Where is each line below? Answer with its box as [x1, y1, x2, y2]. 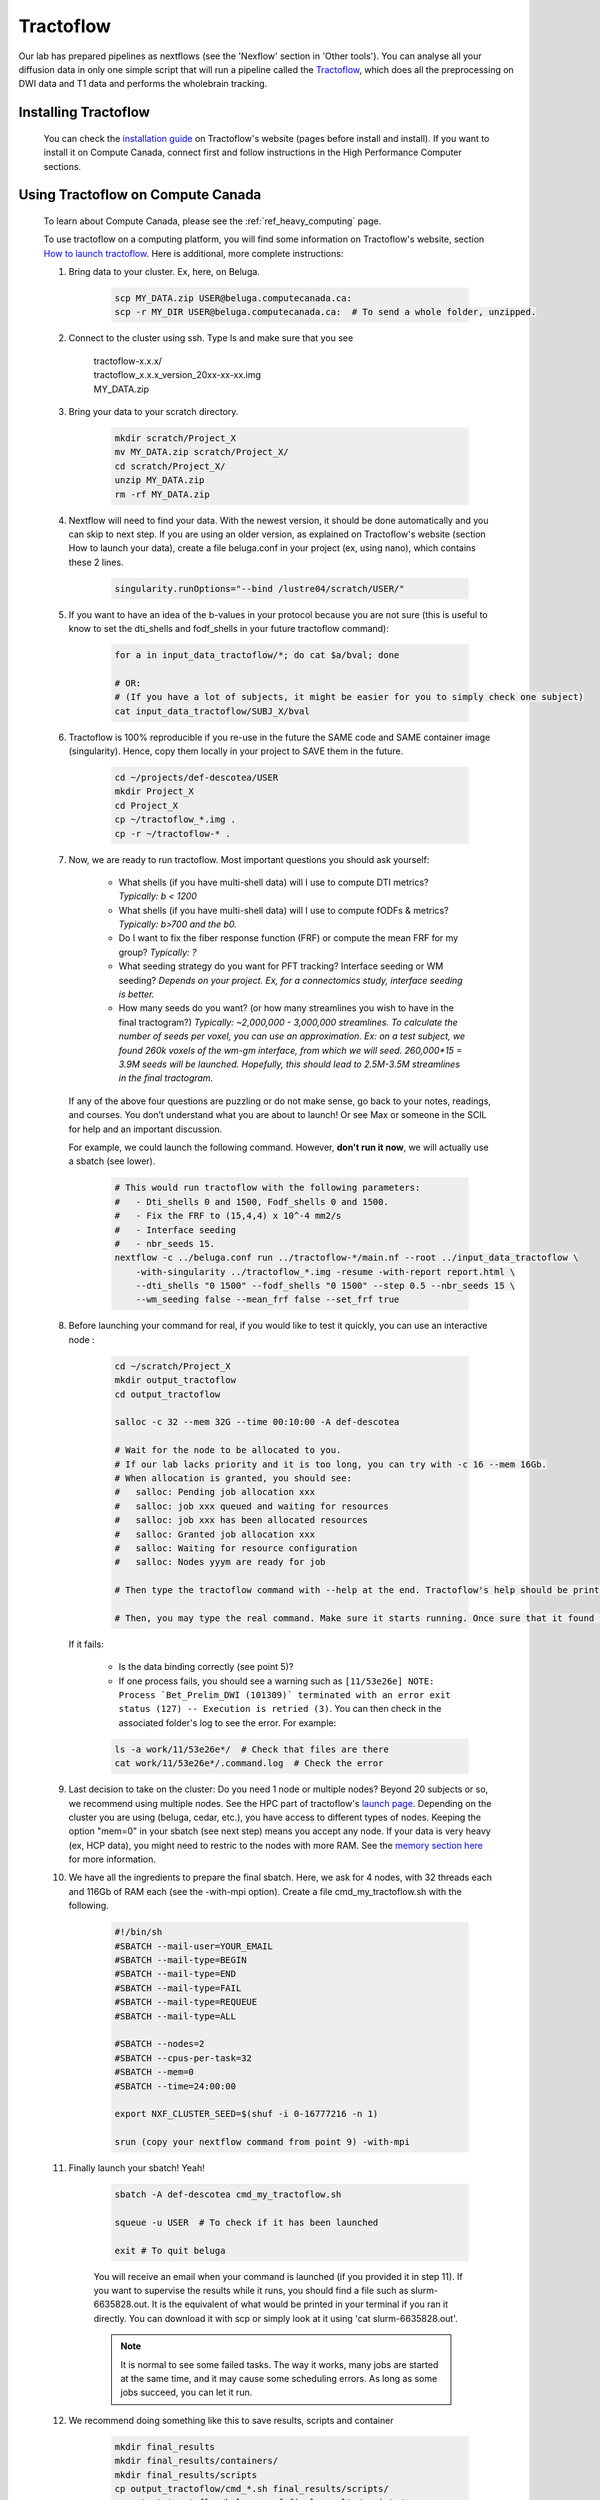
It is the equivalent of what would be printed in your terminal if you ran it [151, 2298, 449, 2310]
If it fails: [68, 1638, 104, 1650]
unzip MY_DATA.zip [114, 475, 205, 486]
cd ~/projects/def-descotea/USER [114, 771, 279, 783]
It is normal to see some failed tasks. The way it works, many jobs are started [120, 2358, 439, 2370]
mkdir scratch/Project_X [114, 433, 237, 444]
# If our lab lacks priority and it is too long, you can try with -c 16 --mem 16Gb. [114, 1458, 547, 1470]
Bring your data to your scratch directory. [68, 406, 239, 418]
